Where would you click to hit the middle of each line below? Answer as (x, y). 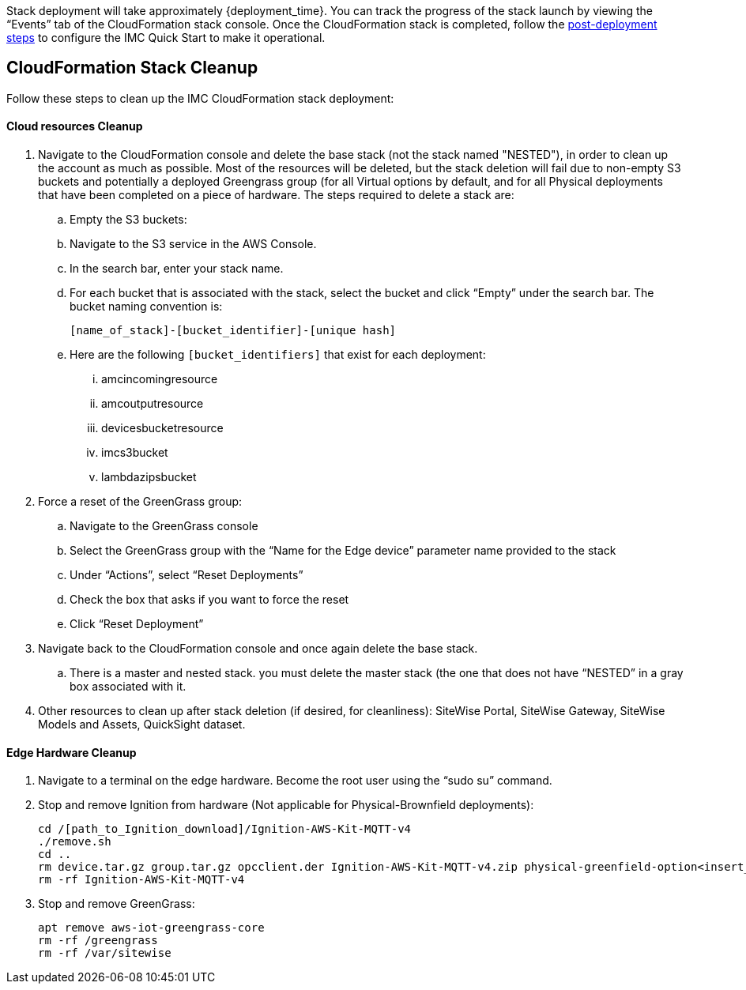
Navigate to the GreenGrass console (164, 526)
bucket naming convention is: (146, 307)
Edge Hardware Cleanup (72, 752)
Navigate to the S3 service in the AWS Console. (193, 244)
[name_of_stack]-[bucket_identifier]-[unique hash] (233, 331)
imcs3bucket (135, 453)
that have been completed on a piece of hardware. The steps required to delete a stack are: (276, 195)
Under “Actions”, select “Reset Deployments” (186, 575)
